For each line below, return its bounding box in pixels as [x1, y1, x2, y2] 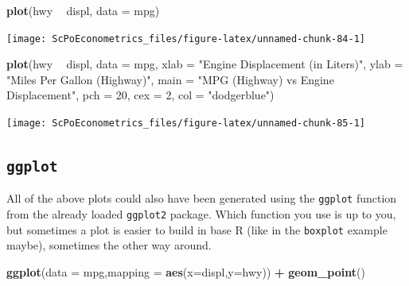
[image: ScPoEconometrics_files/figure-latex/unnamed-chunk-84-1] [6, 33, 366, 44]
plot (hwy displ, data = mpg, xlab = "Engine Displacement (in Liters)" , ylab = [6, 56, 403, 72]
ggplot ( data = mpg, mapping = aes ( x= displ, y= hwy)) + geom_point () [6, 264, 365, 280]
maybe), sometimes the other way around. [6, 237, 212, 253]
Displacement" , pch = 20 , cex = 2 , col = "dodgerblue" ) [6, 87, 275, 103]
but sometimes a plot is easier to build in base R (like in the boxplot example [6, 221, 388, 238]
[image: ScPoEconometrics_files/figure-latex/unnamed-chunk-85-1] [6, 118, 366, 129]
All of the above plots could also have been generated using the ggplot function [6, 190, 397, 207]
